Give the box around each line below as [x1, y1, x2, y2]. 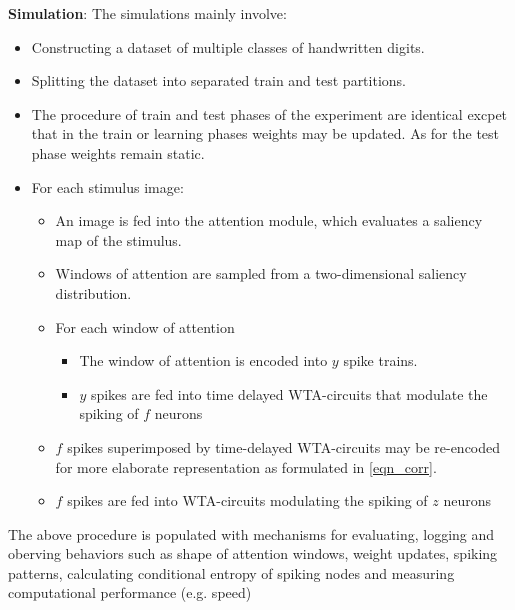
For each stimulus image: [31, 176, 184, 197]
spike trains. [343, 350, 418, 371]
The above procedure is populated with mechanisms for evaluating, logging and [8, 523, 495, 544]
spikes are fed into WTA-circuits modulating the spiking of [67, 490, 428, 511]
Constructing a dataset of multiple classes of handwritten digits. [31, 36, 425, 57]
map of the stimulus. [55, 229, 182, 250]
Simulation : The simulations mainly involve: [8, 3, 287, 23]
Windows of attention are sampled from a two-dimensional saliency [55, 263, 467, 284]
